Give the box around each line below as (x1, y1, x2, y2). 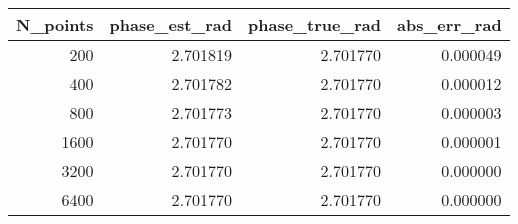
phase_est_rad (109, 13, 232, 36)
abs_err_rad (397, 13, 502, 36)
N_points (16, 13, 94, 36)
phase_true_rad (247, 13, 382, 36)
